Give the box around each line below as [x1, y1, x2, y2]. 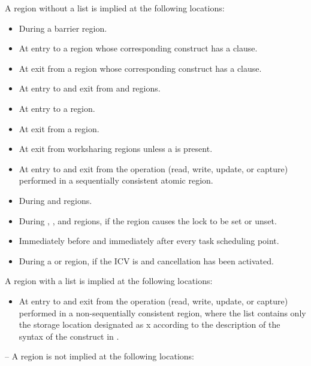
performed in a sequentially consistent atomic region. [19, 174, 213, 187]
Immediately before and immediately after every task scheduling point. [19, 234, 279, 247]
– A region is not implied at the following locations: [5, 350, 194, 362]
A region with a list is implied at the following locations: [5, 274, 213, 287]
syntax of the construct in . [19, 330, 119, 342]
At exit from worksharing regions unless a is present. [19, 142, 213, 155]
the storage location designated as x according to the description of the [19, 318, 280, 331]
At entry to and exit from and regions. [19, 82, 161, 94]
